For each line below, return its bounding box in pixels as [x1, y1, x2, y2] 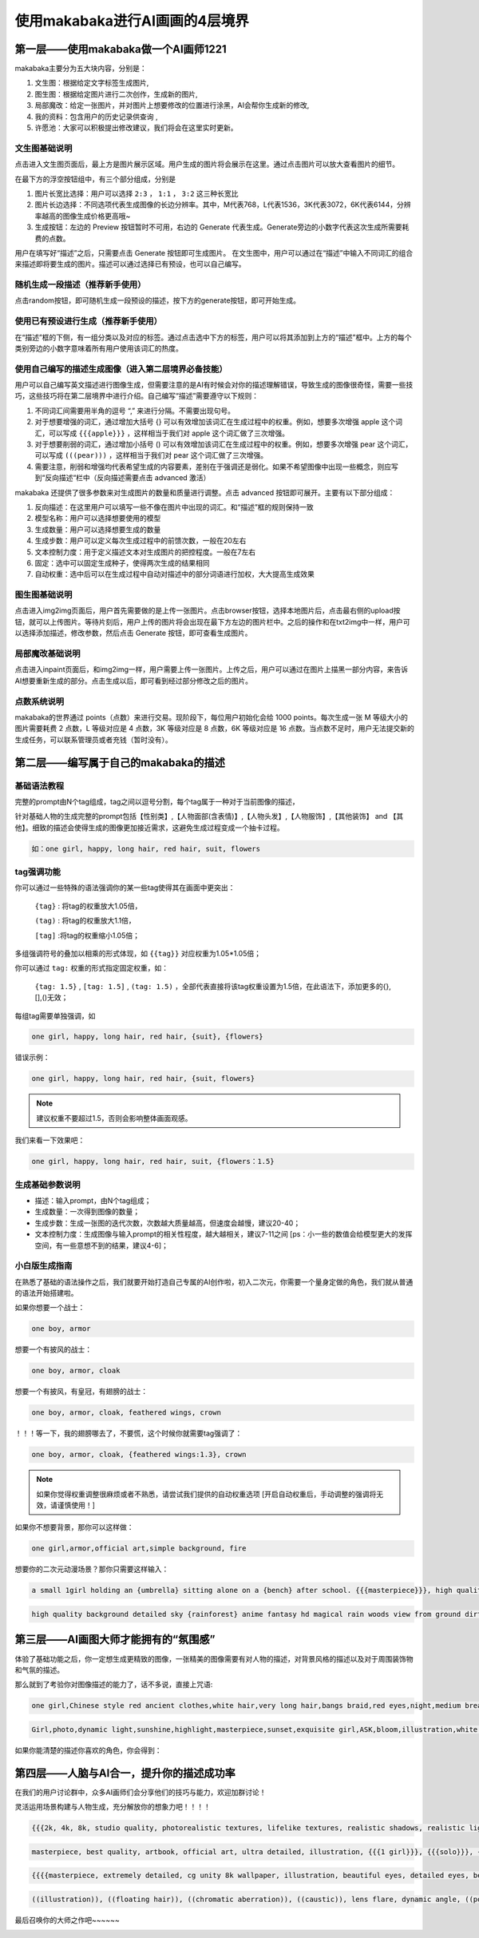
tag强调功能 [14, 867, 61, 877]
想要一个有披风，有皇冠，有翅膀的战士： [14, 1387, 148, 1396]
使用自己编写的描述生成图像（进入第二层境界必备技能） [14, 363, 228, 375]
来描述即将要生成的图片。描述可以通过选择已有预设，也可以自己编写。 [14, 260, 246, 269]
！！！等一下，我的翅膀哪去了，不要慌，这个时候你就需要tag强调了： [14, 1428, 243, 1438]
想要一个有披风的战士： [14, 1344, 92, 1354]
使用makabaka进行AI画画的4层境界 [14, 12, 249, 30]
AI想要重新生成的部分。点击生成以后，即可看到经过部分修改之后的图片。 [14, 676, 253, 685]
